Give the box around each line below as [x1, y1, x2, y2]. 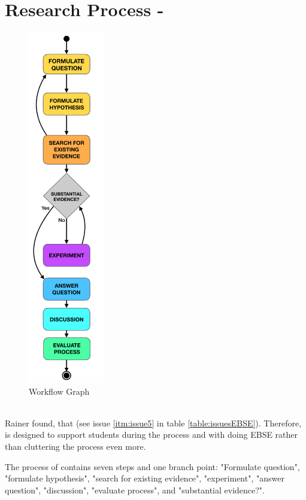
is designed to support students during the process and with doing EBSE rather [5, 428, 298, 441]
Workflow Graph [29, 385, 90, 397]
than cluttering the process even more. [5, 440, 146, 452]
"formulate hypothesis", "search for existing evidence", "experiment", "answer [5, 472, 284, 484]
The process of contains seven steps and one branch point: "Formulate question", [5, 460, 300, 472]
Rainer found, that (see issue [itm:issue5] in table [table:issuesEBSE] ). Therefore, [5, 416, 302, 429]
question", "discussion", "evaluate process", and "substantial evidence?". [5, 483, 265, 496]
